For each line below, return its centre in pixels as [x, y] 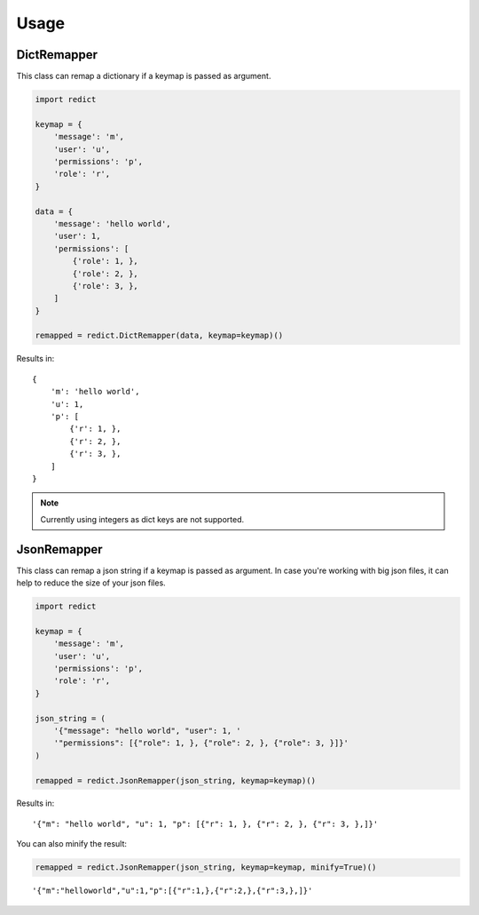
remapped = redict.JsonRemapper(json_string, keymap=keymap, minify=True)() [206, 867]
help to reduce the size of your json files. [91, 583]
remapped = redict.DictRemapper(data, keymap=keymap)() [159, 336]
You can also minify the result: [72, 844]
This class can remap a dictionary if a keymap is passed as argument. [144, 76]
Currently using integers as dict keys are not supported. [142, 519]
